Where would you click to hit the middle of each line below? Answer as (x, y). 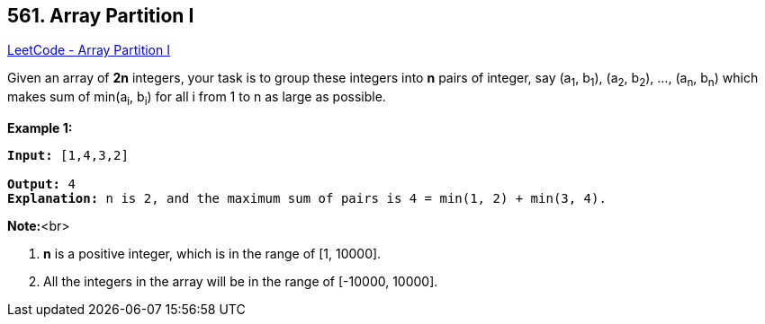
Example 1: (40, 128)
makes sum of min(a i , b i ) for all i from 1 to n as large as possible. (197, 99)
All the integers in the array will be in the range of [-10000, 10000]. (241, 282)
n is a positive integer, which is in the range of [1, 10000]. (212, 254)
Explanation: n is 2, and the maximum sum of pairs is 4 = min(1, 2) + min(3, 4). (307, 199)
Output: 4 (41, 184)
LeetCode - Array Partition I (89, 50)
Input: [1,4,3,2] (68, 156)
